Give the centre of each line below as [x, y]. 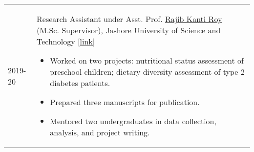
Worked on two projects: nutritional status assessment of [147, 60]
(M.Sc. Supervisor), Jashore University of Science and [129, 30]
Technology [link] [66, 41]
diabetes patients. [80, 83]
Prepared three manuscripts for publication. [125, 102]
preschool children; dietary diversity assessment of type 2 [147, 72]
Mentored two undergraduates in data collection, [133, 121]
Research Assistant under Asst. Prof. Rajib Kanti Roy [129, 19]
